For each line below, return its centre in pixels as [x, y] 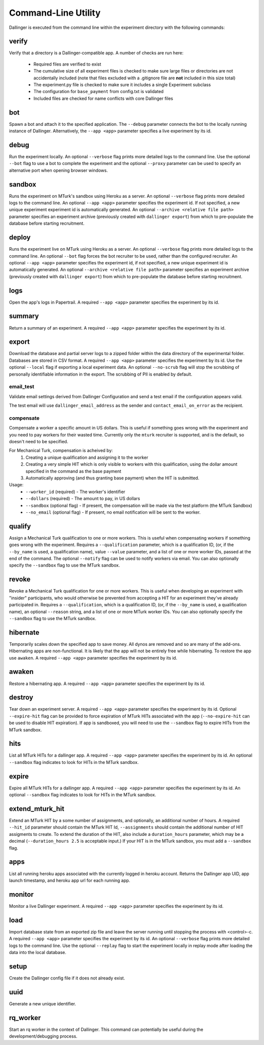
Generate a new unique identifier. [43, 1003]
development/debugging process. [43, 1036]
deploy [20, 237]
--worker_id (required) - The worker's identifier [76, 492]
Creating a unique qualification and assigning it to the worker [87, 457]
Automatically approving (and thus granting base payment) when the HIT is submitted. [112, 478]
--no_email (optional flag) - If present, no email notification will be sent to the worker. [113, 512]
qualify [20, 526]
